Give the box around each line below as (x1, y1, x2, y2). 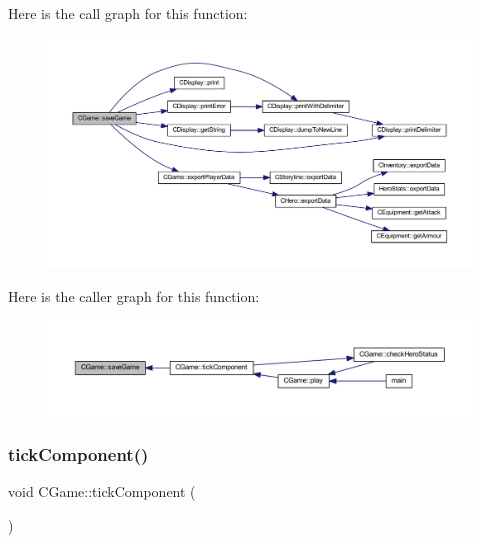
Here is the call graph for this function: (8, 3, 248, 23)
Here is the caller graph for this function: (8, 285, 260, 306)
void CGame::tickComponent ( (8, 481, 196, 502)
